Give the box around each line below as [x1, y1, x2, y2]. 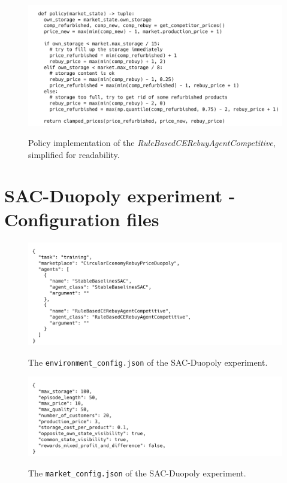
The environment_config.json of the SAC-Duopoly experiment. [28, 356, 268, 368]
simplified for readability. [28, 148, 120, 160]
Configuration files [4, 206, 159, 231]
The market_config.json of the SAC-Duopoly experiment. [28, 466, 246, 479]
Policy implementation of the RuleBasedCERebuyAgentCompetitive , [28, 136, 276, 149]
